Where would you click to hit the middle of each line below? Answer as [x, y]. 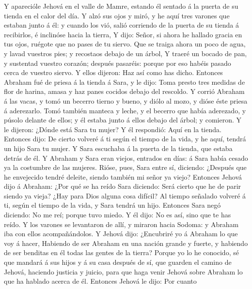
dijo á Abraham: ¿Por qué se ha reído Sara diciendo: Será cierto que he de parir [123, 186]
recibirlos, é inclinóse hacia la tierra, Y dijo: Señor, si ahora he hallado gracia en [123, 34]
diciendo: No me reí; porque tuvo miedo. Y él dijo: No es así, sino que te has [118, 215]
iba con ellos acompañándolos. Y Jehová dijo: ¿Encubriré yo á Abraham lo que [121, 234]
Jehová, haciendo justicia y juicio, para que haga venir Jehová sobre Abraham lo [123, 271]
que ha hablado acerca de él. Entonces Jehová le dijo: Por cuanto [100, 281]
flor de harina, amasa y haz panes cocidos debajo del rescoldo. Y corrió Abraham [124, 91]
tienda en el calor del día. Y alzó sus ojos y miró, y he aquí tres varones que [117, 15]
